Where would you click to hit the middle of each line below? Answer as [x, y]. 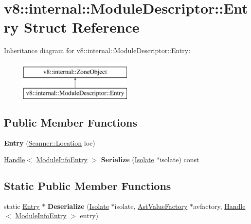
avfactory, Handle [219, 206]
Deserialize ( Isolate [78, 206]
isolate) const [179, 159]
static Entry [22, 206]
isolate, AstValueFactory [151, 206]
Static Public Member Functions [88, 185]
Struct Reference [81, 27]
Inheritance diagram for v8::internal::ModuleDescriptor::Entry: [97, 50]
